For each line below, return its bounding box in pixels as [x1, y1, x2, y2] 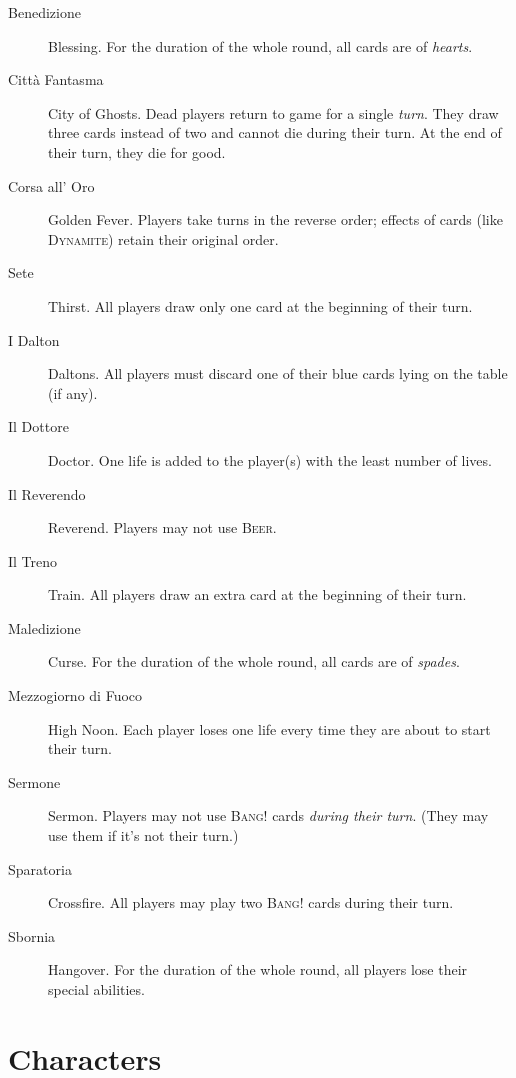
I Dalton [8, 329, 60, 350]
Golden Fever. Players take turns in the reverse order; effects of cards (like [48, 209, 503, 230]
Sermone [8, 771, 61, 792]
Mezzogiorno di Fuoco [8, 685, 143, 706]
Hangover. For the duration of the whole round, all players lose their [48, 959, 468, 980]
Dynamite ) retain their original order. [48, 228, 279, 249]
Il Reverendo [8, 483, 86, 504]
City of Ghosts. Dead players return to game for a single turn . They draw [48, 102, 499, 123]
